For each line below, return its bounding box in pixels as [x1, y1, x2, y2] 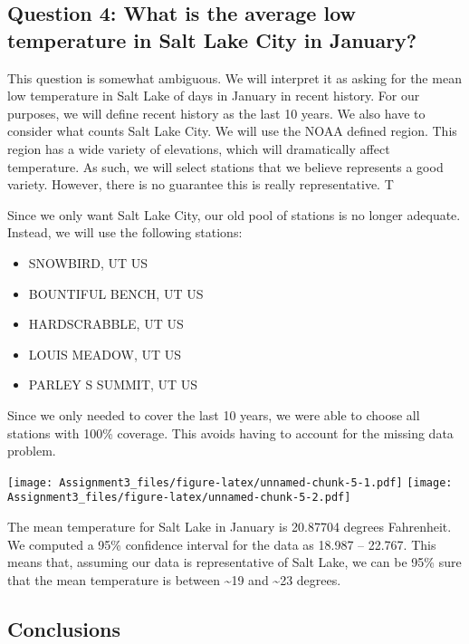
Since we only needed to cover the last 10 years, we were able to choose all [7, 405, 420, 424]
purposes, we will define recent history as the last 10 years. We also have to [7, 103, 426, 122]
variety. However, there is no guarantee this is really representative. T [7, 175, 394, 194]
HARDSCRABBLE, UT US [28, 314, 184, 333]
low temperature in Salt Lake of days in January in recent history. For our [7, 86, 420, 105]
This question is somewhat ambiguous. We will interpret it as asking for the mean [7, 68, 462, 87]
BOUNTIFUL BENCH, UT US [28, 284, 204, 303]
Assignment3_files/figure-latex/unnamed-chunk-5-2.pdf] [7, 491, 351, 505]
